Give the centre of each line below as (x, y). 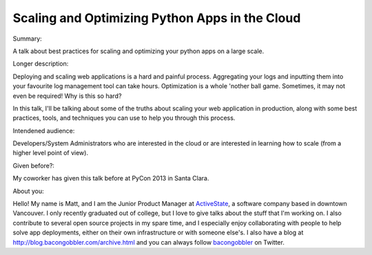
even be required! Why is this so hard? (67, 96)
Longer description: (41, 64)
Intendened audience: (44, 130)
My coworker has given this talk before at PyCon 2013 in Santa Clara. (111, 178)
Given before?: (34, 165)
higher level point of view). (51, 153)
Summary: (28, 39)
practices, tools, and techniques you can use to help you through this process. (124, 118)
